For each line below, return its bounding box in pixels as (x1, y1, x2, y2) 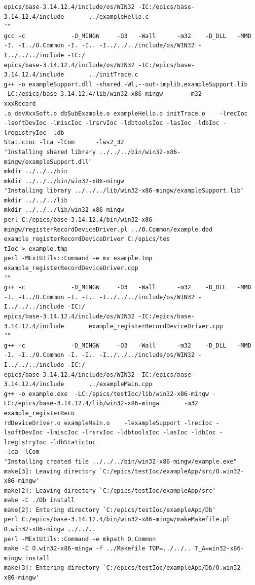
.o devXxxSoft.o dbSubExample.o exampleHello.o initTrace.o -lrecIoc (4, 110, 248, 117)
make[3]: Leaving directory (4, 468, 96, 475)
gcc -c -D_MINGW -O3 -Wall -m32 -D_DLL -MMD (4, 32, 252, 39)
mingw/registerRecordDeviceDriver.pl (4, 226, 128, 233)
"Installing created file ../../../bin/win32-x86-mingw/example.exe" (4, 458, 237, 465)
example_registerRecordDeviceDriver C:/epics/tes (4, 235, 170, 243)
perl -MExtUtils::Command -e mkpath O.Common (4, 535, 156, 543)
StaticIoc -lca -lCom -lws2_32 (4, 139, 124, 146)
